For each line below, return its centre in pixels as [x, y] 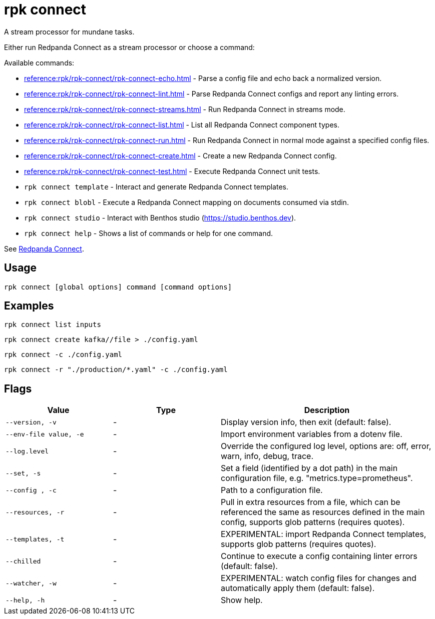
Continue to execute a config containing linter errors [319, 556]
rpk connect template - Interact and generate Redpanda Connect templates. [156, 186]
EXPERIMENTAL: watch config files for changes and [319, 578]
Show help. [242, 600]
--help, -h [25, 600]
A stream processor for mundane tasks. [69, 31]
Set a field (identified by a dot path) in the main [309, 468]
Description [327, 410]
